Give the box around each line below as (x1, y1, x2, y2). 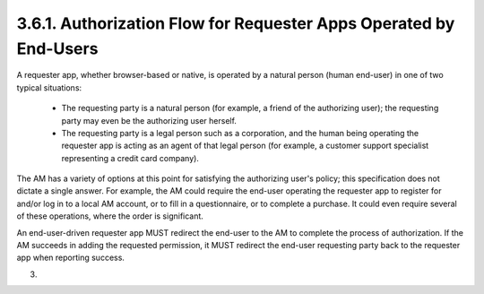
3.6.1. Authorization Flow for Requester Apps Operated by (16, 13, 455, 33)
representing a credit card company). (61, 152, 199, 163)
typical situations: (16, 82, 82, 93)
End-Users (16, 39, 99, 58)
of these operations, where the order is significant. (16, 211, 203, 221)
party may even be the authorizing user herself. (61, 115, 238, 125)
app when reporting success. (16, 252, 125, 264)
